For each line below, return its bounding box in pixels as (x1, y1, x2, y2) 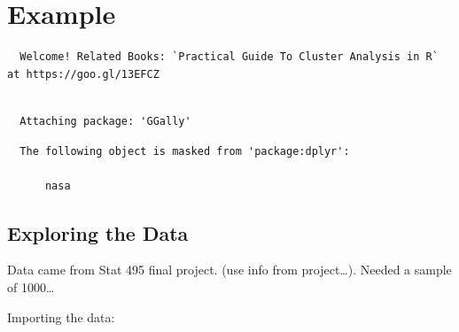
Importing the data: (7, 307, 115, 326)
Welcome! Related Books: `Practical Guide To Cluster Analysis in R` (19, 50, 439, 64)
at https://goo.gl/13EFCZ (7, 67, 159, 81)
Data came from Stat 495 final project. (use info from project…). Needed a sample (7, 260, 452, 279)
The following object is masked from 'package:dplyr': (19, 144, 350, 158)
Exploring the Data (7, 219, 189, 246)
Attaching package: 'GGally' (19, 114, 191, 127)
